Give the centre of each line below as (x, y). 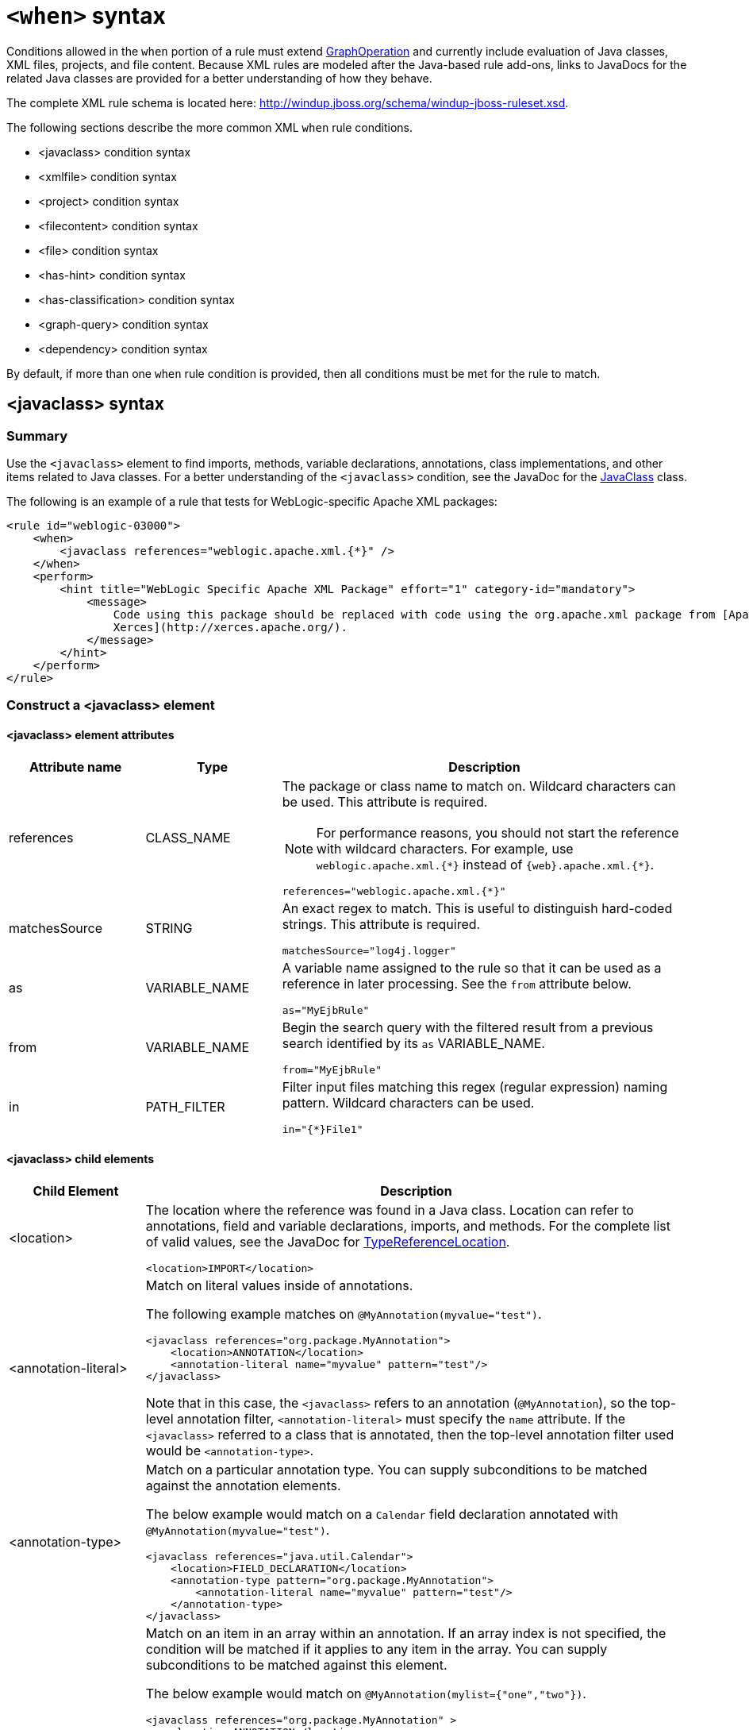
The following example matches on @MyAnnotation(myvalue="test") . (344, 1314)
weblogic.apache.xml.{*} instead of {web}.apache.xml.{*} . (485, 864)
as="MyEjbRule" (326, 1010)
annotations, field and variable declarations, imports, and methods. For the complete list (408, 1225)
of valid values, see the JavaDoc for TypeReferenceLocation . (328, 1241)
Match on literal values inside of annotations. (279, 1285)
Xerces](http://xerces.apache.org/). (230, 627)
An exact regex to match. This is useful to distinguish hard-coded (477, 908)
